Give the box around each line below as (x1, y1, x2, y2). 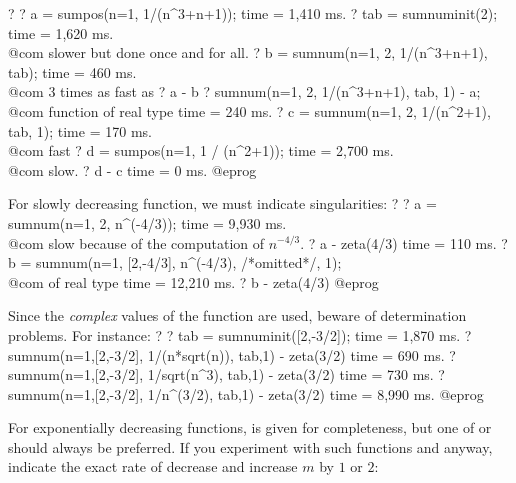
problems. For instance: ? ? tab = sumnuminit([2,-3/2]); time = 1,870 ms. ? (8, 324, 472, 345)
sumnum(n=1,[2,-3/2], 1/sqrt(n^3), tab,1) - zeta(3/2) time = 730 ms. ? (8, 364, 445, 385)
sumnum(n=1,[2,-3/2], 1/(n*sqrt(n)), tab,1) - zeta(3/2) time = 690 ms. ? (8, 344, 456, 365)
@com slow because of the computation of (8, 232, 265, 253)
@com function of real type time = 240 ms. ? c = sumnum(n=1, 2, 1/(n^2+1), (8, 100, 491, 121)
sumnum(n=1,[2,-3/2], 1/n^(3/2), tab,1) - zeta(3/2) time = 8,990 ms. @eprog (8, 383, 484, 404)
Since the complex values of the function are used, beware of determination (8, 305, 467, 326)
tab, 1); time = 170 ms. (8, 120, 152, 141)
